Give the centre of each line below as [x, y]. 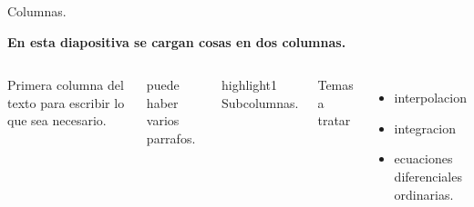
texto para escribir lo [66, 102]
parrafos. [171, 138]
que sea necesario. [57, 120]
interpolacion [430, 98]
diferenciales [428, 176]
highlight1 [249, 85]
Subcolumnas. [260, 102]
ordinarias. [424, 194]
